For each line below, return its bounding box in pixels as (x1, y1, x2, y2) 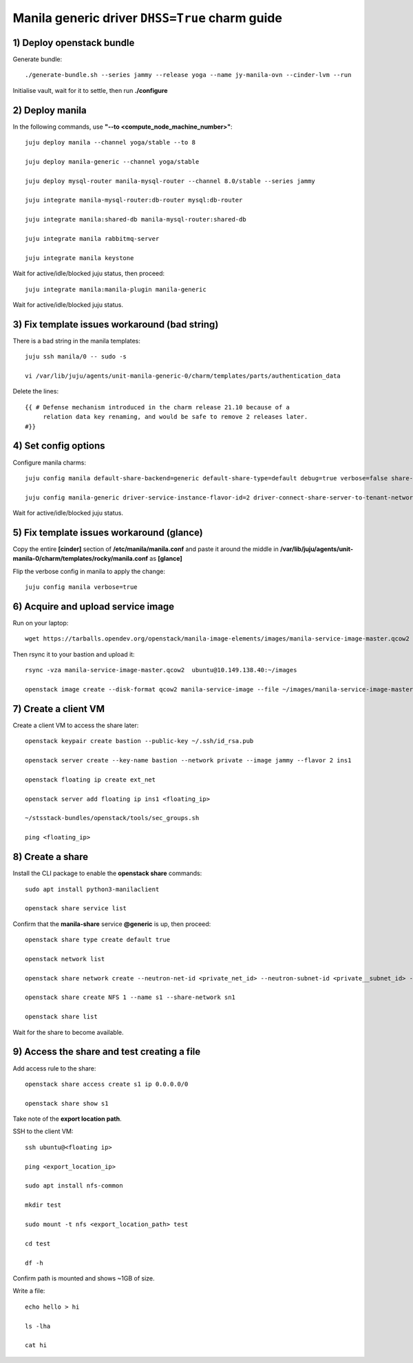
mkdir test (25, 1201, 62, 1209)
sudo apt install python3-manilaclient (25, 885, 160, 893)
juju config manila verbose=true (25, 583, 138, 591)
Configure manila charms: (12, 458, 86, 466)
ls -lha (25, 1322, 51, 1330)
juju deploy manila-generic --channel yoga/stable (25, 158, 200, 165)
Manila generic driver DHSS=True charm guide (12, 10, 282, 25)
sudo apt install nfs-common (25, 1182, 123, 1190)
